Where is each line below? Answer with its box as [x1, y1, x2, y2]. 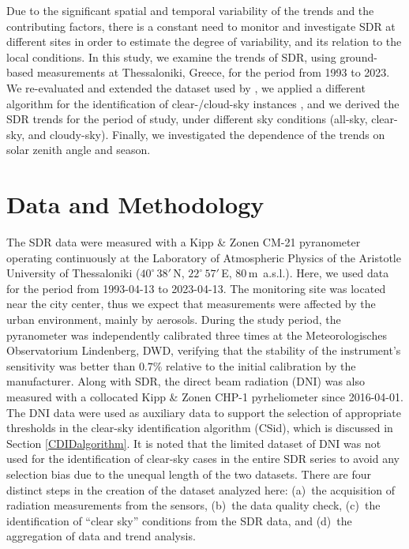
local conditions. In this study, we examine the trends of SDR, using [6, 48, 336, 65]
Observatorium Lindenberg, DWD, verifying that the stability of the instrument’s [6, 342, 401, 359]
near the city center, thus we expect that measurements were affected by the [6, 295, 376, 312]
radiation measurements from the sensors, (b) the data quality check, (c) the [6, 497, 381, 513]
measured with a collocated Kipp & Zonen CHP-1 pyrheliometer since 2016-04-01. [6, 389, 403, 404]
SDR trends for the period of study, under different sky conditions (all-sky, [6, 111, 368, 127]
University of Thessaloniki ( [6, 265, 141, 281]
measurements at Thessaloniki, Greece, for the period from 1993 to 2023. [36, 64, 390, 81]
